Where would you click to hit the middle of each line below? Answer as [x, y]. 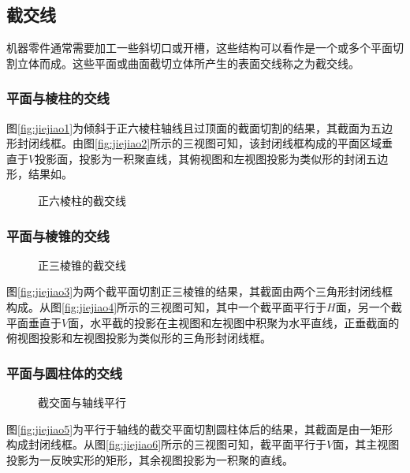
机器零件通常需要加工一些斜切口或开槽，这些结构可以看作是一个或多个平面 [199, 48]
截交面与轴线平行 [82, 402]
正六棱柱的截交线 [82, 200]
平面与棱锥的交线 [58, 235]
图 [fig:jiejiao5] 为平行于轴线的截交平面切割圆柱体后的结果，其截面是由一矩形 [200, 428]
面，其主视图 [366, 444]
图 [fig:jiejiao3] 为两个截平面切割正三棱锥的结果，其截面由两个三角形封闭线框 [200, 291]
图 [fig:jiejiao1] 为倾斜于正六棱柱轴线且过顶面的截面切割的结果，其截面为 [189, 127]
